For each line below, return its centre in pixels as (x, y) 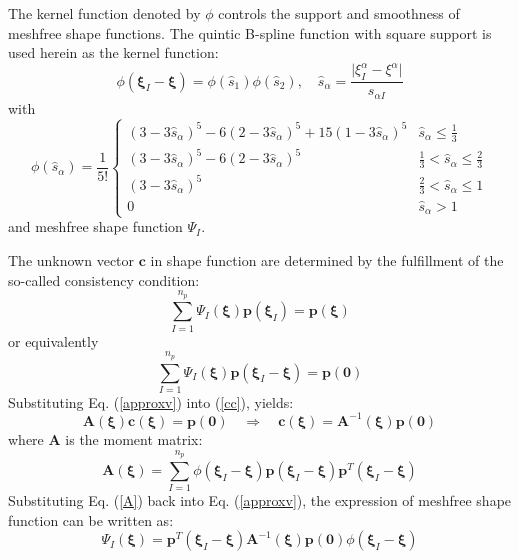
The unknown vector (71, 260)
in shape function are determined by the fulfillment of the (327, 260)
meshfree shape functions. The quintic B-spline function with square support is (250, 32)
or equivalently (53, 340)
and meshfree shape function (95, 226)
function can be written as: (91, 519)
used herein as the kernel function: (113, 52)
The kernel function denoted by (104, 13)
